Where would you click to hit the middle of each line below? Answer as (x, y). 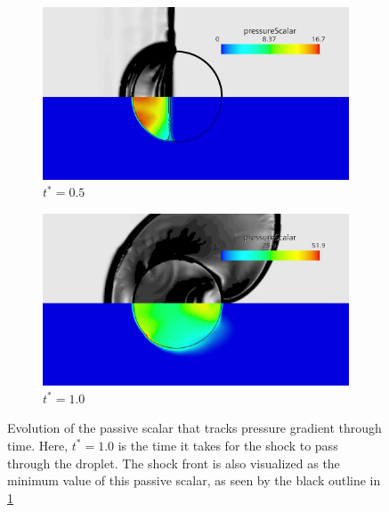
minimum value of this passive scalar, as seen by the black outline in (194, 480)
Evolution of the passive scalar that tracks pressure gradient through (194, 428)
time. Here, (38, 445)
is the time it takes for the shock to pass (228, 445)
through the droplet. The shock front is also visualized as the (174, 463)
